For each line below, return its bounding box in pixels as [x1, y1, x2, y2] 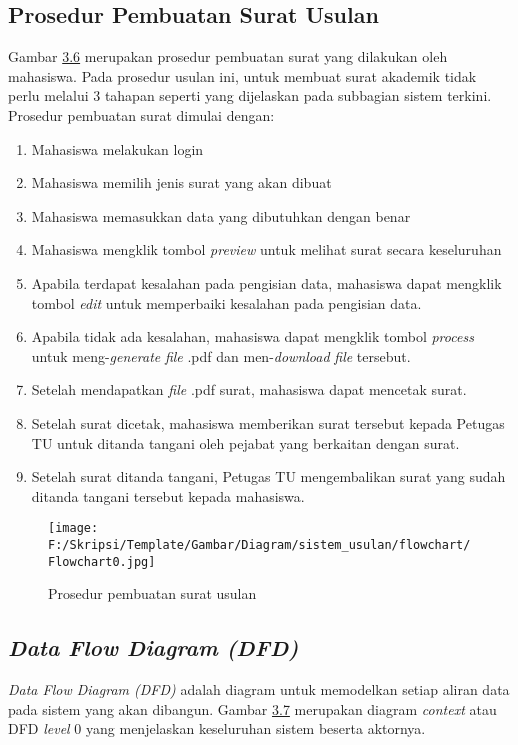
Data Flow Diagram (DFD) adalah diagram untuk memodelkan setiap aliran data [8, 679, 510, 700]
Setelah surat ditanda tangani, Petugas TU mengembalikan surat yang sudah [31, 466, 506, 487]
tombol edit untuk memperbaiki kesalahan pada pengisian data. [31, 292, 422, 313]
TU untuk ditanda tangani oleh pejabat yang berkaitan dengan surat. [31, 432, 460, 453]
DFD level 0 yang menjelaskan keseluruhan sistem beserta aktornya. [8, 718, 426, 739]
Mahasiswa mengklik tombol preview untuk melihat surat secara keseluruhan [31, 239, 502, 260]
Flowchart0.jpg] [48, 554, 156, 569]
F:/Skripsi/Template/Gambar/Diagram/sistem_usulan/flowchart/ [48, 537, 471, 552]
